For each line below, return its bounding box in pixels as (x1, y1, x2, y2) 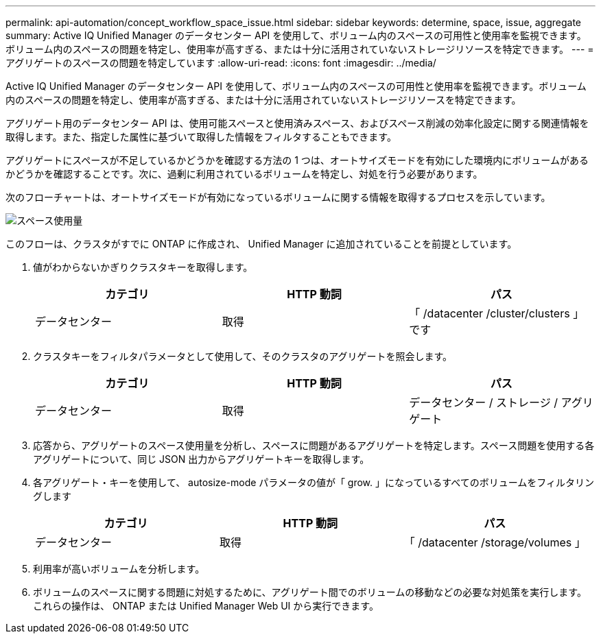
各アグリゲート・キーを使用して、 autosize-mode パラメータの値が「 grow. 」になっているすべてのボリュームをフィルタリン (33, 477, 595, 488)
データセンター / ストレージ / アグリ (409, 396, 593, 409)
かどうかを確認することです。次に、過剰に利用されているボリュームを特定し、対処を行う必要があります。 (5, 168, 483, 180)
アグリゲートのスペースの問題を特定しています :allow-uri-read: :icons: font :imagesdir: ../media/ (5, 57, 436, 69)
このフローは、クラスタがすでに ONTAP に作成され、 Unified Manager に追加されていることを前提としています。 (5, 238, 517, 250)
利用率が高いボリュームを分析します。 (33, 563, 205, 575)
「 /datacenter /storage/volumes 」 (403, 535, 586, 549)
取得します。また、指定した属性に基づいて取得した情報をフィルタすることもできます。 (5, 131, 397, 143)
